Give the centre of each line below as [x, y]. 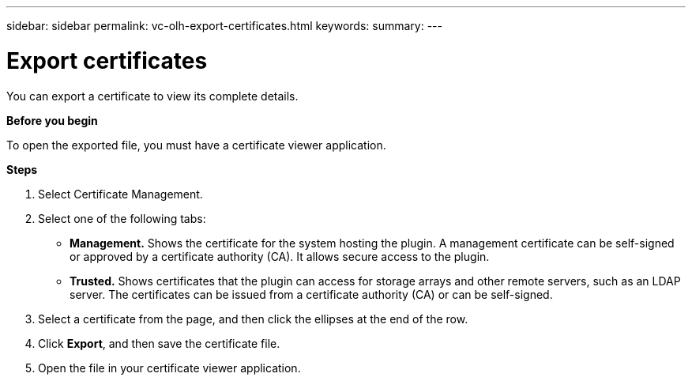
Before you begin [52, 120]
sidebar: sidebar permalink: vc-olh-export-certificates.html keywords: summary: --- [224, 26]
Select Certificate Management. [120, 194]
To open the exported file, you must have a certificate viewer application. [196, 145]
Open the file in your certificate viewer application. [169, 368]
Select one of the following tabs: [122, 218]
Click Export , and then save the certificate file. [159, 343]
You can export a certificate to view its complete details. [152, 96]
